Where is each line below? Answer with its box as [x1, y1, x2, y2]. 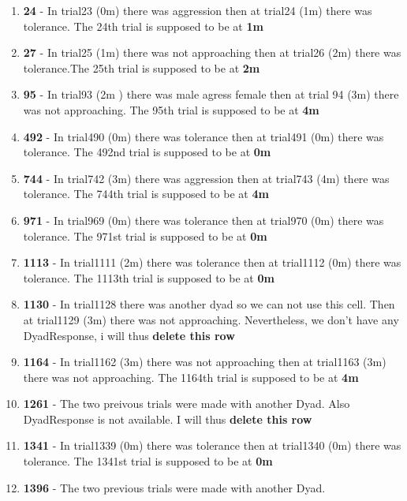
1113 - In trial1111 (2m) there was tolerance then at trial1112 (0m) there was [23, 254, 401, 271]
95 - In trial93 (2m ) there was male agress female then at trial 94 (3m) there [23, 86, 399, 103]
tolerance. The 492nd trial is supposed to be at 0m [23, 144, 271, 160]
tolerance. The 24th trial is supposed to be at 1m [23, 17, 263, 34]
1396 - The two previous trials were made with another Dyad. [23, 479, 326, 495]
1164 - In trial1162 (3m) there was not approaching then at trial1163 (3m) [23, 353, 386, 370]
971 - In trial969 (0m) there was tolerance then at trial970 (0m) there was [23, 211, 384, 228]
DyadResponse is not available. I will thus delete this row [23, 410, 312, 427]
